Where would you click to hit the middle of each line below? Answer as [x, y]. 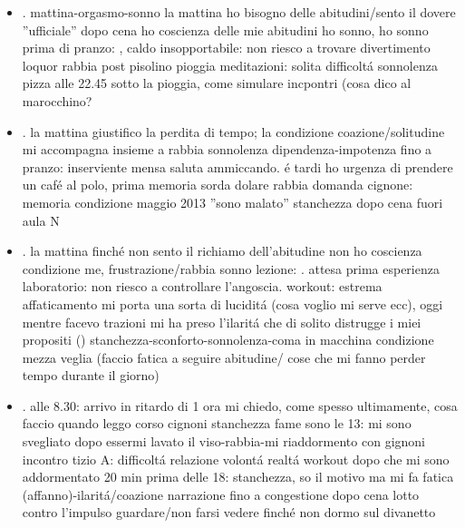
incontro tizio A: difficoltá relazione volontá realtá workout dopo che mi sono [236, 459]
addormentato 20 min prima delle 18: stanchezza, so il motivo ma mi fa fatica [238, 477]
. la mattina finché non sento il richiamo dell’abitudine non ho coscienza [222, 251]
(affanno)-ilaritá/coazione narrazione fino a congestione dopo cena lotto [221, 494]
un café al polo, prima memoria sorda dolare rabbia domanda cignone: [218, 185]
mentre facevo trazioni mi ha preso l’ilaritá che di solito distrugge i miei [222, 322]
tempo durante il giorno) [91, 375]
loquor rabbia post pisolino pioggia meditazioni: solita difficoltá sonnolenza [230, 65]
